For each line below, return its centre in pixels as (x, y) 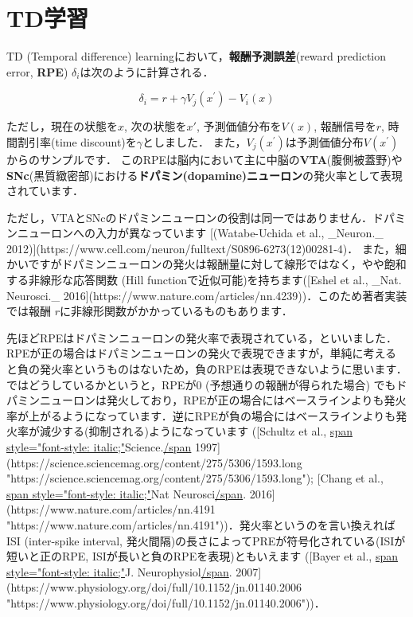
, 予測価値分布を (239, 126)
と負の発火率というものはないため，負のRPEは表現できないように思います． (207, 369)
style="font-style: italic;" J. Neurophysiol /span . (119, 571)
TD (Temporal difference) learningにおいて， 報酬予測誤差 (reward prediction (197, 56)
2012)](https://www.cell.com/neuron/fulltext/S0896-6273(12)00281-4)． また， (201, 248)
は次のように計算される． (147, 71)
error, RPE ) (37, 71)
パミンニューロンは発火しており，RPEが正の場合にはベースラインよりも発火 (206, 400)
